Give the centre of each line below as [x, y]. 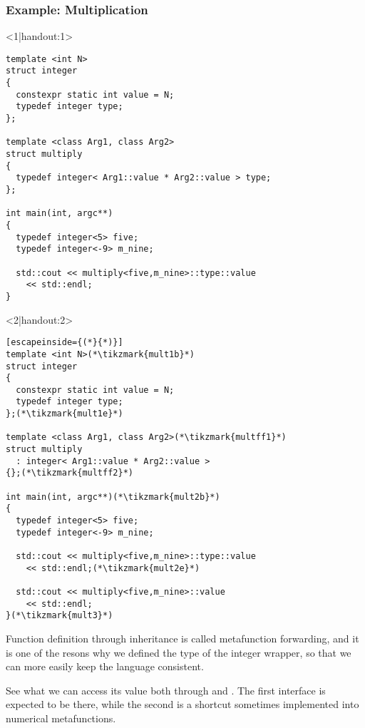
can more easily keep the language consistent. [105, 666]
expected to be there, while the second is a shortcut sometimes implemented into [182, 704]
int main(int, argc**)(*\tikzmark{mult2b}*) [113, 497]
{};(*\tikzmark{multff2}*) [70, 473]
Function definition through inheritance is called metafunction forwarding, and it [182, 638]
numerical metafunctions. [61, 718]
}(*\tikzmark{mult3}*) [60, 616]
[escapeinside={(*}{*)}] [65, 343]
